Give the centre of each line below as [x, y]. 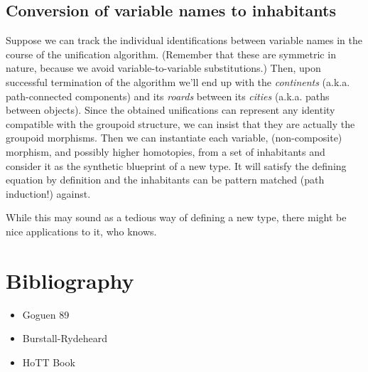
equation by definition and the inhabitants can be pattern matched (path [165, 180]
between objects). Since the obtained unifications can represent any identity [171, 110]
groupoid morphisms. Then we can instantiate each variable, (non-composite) [174, 138]
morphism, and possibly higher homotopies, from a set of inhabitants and [166, 151]
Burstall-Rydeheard [65, 338]
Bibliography [70, 280]
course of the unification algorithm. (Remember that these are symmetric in [171, 54]
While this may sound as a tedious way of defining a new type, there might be [176, 217]
